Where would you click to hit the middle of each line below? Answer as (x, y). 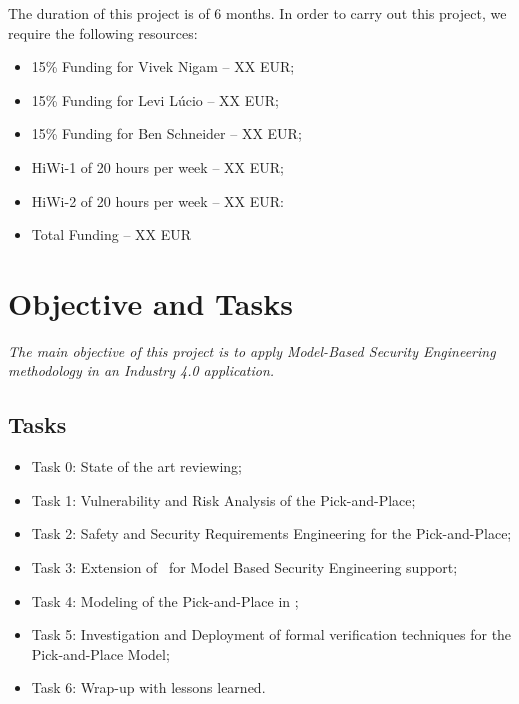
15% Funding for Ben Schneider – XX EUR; (166, 133)
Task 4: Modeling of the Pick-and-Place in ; (165, 600)
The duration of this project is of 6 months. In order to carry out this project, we (257, 13)
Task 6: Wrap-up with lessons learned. (148, 687)
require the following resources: (103, 32)
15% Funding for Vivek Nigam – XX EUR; (163, 66)
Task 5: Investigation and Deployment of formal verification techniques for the (271, 634)
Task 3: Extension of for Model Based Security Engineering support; (244, 567)
